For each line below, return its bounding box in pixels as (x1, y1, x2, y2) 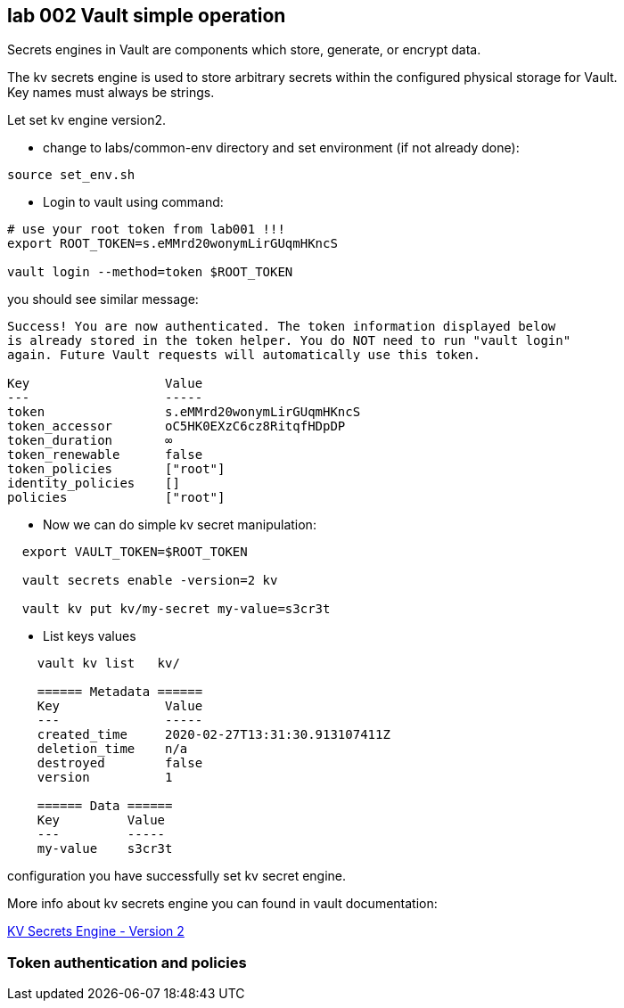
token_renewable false (7, 447, 203, 463)
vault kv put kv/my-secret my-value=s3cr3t (21, 602, 331, 617)
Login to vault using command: (43, 194, 224, 210)
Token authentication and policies (7, 953, 247, 971)
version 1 (37, 770, 173, 785)
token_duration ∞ (7, 433, 173, 448)
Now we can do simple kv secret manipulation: (43, 517, 316, 533)
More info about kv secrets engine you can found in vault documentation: (7, 896, 438, 912)
